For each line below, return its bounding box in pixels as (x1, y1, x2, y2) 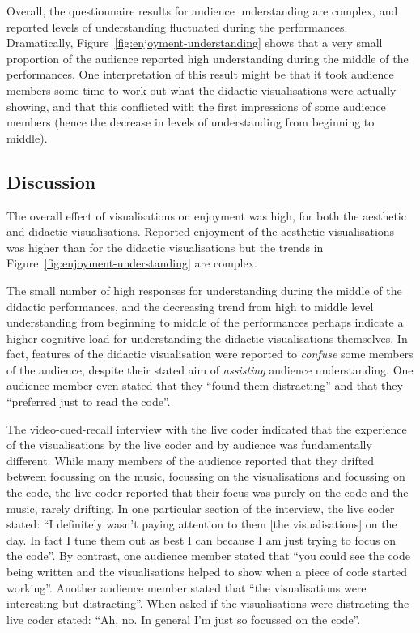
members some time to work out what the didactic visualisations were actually (6, 81, 397, 98)
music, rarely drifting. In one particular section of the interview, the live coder (6, 499, 395, 516)
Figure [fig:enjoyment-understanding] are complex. (6, 254, 258, 272)
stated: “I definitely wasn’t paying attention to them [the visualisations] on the (6, 515, 397, 532)
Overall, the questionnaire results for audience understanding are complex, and (6, 2, 398, 19)
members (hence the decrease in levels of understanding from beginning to (6, 113, 375, 130)
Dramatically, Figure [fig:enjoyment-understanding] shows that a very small (6, 34, 383, 51)
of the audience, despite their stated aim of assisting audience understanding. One (6, 361, 414, 378)
